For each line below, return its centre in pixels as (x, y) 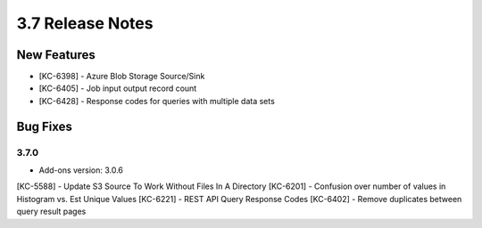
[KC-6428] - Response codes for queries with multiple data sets (157, 101)
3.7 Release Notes (85, 23)
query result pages (51, 212)
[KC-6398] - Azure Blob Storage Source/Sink (122, 77)
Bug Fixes (45, 126)
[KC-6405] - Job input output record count (118, 88)
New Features (56, 55)
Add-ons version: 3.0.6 (81, 170)
